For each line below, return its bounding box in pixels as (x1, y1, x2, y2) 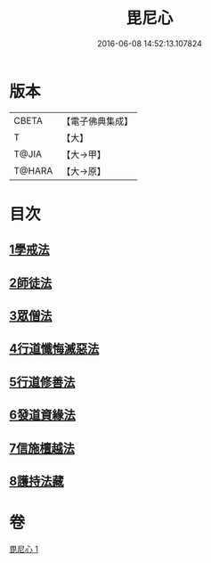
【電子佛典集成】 (61, 115, 134, 127)
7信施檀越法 (9, 440, 76, 455)
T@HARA (13, 164, 53, 176)
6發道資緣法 (9, 407, 76, 423)
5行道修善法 (9, 374, 76, 389)
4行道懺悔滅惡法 (9, 341, 100, 356)
